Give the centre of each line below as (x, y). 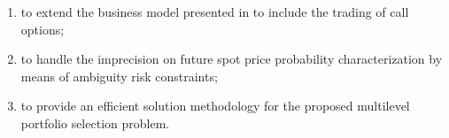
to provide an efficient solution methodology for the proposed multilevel (215, 106)
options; (43, 29)
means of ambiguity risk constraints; (119, 76)
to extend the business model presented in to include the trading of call (215, 11)
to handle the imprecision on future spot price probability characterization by (232, 59)
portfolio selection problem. (95, 123)
